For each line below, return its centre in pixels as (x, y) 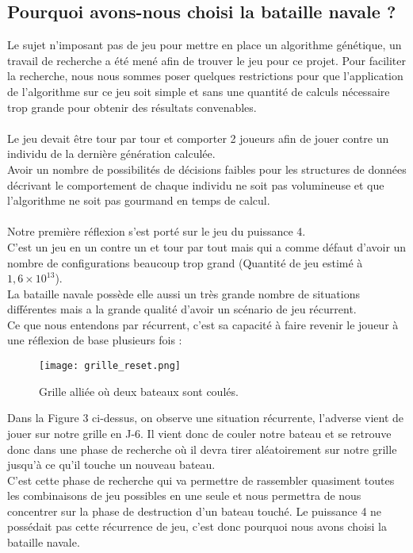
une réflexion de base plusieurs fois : (95, 340)
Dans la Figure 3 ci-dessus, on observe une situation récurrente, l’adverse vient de (206, 418)
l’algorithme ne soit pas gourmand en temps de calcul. (139, 200)
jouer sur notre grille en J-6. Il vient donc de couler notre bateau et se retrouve (199, 433)
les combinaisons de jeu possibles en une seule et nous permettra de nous (184, 495)
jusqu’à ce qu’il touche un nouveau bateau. (111, 465)
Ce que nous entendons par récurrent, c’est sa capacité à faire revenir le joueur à (203, 324)
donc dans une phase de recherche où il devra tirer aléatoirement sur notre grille (202, 449)
